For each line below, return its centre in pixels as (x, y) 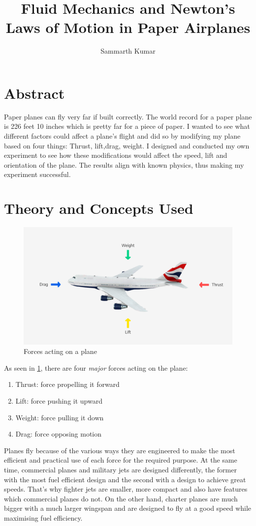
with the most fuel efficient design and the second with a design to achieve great (125, 479)
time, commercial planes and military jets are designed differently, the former (120, 469)
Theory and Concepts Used (99, 208)
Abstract (34, 93)
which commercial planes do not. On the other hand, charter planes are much (121, 498)
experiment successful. (37, 174)
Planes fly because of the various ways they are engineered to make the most (120, 450)
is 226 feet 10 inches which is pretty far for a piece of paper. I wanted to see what (127, 126)
